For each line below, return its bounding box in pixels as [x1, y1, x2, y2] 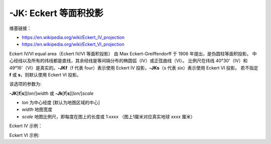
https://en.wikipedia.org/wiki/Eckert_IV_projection [22, 34, 125, 40]
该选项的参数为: [9, 81, 42, 87]
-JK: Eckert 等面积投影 [9, 8, 103, 19]
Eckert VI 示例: [9, 132, 40, 138]
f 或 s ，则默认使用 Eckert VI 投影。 [9, 71, 81, 78]
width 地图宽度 [22, 106, 53, 113]
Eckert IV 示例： [9, 123, 43, 129]
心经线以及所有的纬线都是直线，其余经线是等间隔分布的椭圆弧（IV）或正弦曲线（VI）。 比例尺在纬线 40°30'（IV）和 [9, 58, 248, 64]
